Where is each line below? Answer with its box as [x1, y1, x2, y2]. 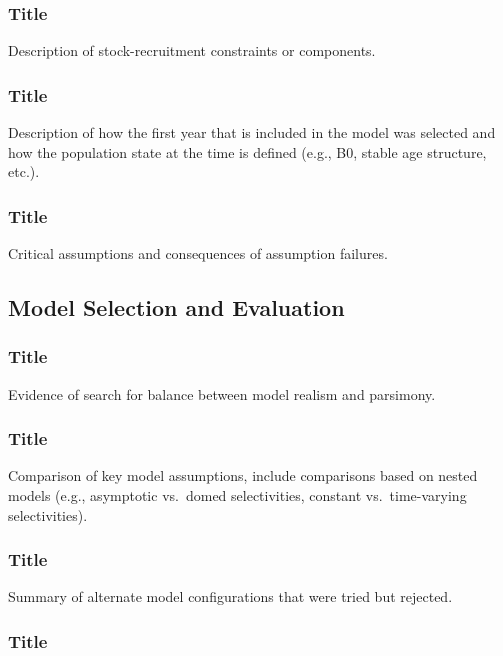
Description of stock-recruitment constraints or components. [8, 40, 376, 61]
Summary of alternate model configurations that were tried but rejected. [8, 586, 453, 607]
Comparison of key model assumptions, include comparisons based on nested [8, 465, 478, 486]
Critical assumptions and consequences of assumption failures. [8, 243, 388, 264]
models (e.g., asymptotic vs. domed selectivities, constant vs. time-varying [8, 485, 467, 506]
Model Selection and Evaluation [8, 292, 345, 323]
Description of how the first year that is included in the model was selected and [8, 122, 496, 143]
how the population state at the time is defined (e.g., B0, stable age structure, [8, 141, 487, 162]
